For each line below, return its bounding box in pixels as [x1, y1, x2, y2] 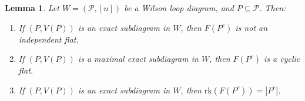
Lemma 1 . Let [5, 2, 59, 13]
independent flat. [18, 33, 79, 45]
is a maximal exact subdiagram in [78, 53, 199, 65]
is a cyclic [264, 53, 300, 65]
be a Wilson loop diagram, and [124, 2, 234, 13]
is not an [235, 21, 268, 33]
